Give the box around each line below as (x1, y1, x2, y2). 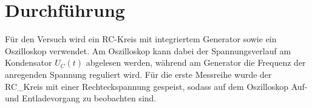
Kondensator (5, 56, 52, 69)
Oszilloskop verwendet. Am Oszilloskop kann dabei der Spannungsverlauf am (5, 44, 291, 57)
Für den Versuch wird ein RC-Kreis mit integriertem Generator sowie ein (5, 33, 277, 45)
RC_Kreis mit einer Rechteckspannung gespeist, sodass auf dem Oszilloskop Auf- (5, 80, 308, 92)
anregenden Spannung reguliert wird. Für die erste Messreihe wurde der (5, 68, 272, 80)
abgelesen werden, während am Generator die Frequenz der (86, 56, 306, 69)
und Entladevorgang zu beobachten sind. (5, 92, 157, 104)
